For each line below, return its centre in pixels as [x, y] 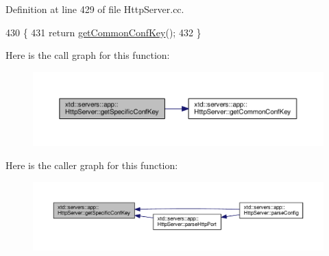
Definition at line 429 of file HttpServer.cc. [95, 9]
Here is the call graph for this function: [88, 55]
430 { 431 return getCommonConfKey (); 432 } [103, 32]
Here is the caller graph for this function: [92, 165]
